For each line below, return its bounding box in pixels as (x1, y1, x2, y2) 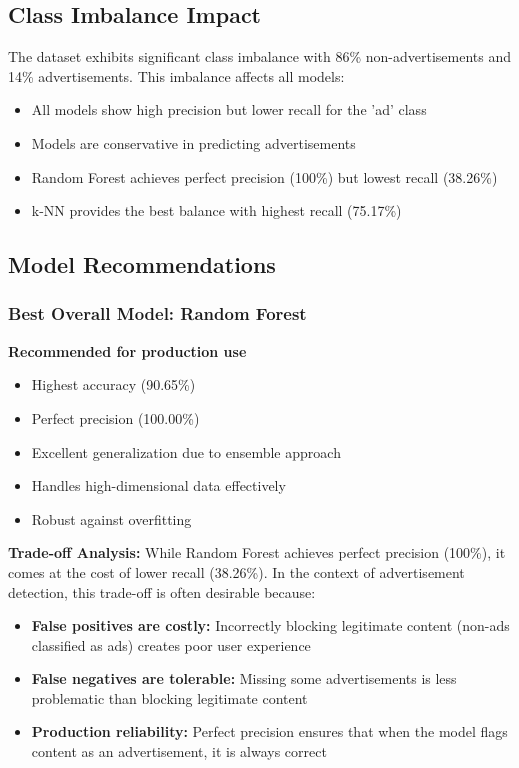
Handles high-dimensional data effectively (31, 475, 286, 496)
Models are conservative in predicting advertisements (31, 132, 356, 153)
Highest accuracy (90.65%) (31, 374, 196, 395)
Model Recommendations (8, 249, 276, 280)
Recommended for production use (8, 340, 247, 361)
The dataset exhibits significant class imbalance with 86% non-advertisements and (8, 46, 511, 67)
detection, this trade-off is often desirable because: (8, 581, 316, 602)
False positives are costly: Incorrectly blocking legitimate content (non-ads (31, 615, 510, 636)
